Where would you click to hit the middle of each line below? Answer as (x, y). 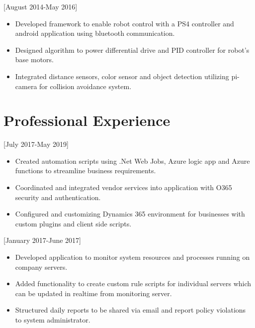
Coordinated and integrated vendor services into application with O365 (124, 187)
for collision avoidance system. (85, 86)
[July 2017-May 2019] (36, 144)
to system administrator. (53, 320)
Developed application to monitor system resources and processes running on (132, 257)
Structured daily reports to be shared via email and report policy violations (130, 310)
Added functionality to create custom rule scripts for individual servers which (133, 283)
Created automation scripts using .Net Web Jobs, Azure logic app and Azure (132, 161)
